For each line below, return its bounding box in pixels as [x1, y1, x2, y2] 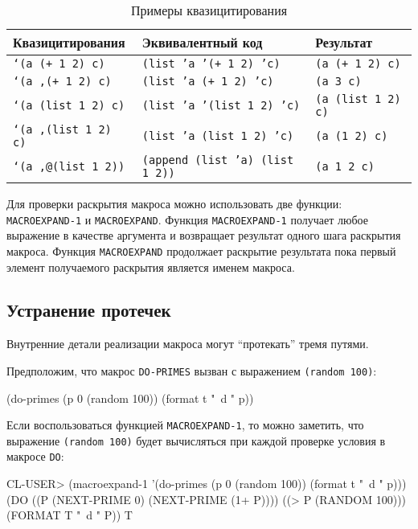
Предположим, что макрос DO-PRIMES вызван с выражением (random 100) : [6, 362, 377, 379]
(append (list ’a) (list [141, 154, 294, 166]
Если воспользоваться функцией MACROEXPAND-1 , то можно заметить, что [6, 416, 364, 433]
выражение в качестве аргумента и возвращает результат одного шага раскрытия [6, 227, 401, 244]
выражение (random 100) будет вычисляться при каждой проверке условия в [6, 432, 386, 449]
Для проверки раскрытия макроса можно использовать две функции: [6, 195, 342, 211]
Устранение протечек [6, 297, 171, 322]
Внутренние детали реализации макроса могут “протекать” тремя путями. [6, 335, 369, 352]
